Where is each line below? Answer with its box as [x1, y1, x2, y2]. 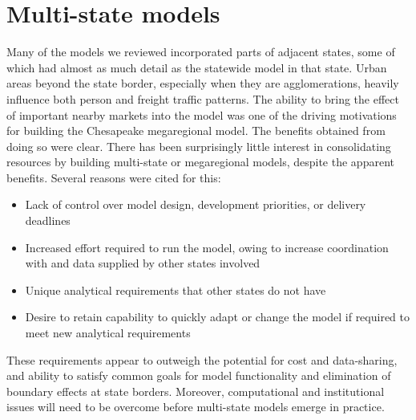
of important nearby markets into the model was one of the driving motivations [6, 106, 397, 123]
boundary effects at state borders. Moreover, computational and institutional [6, 382, 385, 399]
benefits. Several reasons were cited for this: [6, 169, 221, 186]
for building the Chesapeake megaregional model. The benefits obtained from [6, 122, 386, 139]
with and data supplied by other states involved [25, 255, 261, 271]
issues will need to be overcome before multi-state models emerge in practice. [6, 398, 385, 415]
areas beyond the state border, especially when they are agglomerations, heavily [6, 75, 399, 92]
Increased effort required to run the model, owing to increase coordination [25, 239, 389, 255]
